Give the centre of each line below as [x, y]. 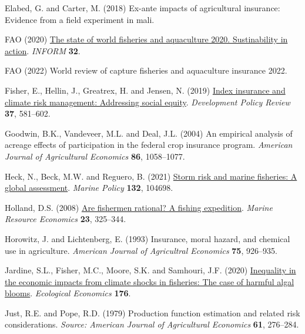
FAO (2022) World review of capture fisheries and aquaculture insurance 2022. [146, 70]
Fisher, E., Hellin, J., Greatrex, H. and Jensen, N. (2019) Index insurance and [145, 90]
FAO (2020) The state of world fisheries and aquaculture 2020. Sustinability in [146, 39]
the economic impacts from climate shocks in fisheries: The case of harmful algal [150, 281]
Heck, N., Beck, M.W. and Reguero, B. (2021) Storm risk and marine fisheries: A [151, 176]
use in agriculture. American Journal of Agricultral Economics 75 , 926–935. [141, 250]
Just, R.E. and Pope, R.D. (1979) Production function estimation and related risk [152, 312]
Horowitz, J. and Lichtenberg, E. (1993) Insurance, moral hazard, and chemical [148, 238]
